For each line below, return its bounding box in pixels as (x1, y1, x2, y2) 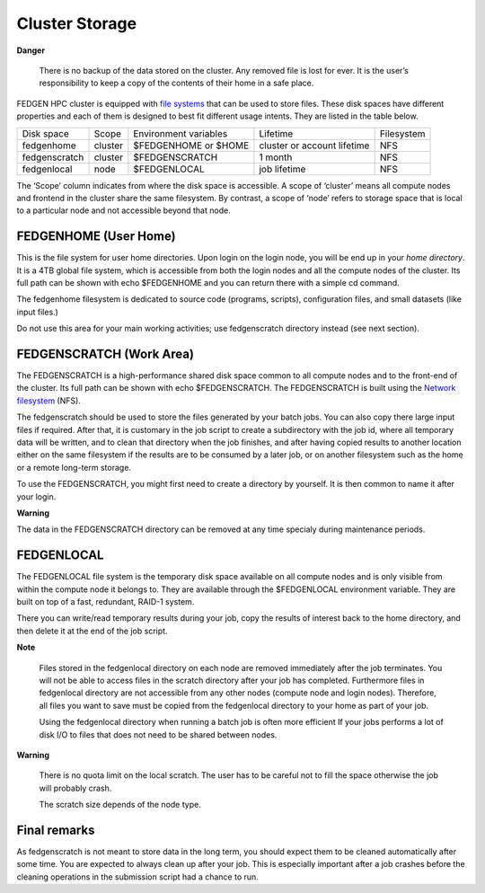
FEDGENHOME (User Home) (16, 229, 176, 244)
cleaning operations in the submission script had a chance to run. (16, 871, 260, 882)
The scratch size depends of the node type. (39, 800, 201, 810)
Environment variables (133, 127, 228, 139)
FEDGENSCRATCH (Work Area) (16, 346, 195, 361)
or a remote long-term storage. (16, 462, 132, 473)
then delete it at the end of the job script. (16, 625, 168, 636)
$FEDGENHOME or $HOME (133, 139, 250, 152)
